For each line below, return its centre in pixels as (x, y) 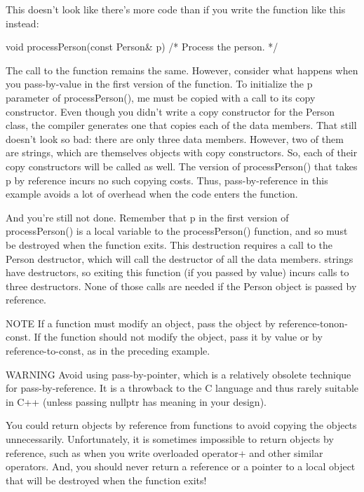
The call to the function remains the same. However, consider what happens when (182, 70)
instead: (22, 23)
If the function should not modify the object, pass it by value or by (178, 337)
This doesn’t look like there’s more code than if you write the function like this (176, 9)
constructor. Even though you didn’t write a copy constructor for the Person (170, 111)
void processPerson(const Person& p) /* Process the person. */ (142, 47)
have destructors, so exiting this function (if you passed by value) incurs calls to (177, 272)
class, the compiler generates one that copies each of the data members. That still (181, 125)
